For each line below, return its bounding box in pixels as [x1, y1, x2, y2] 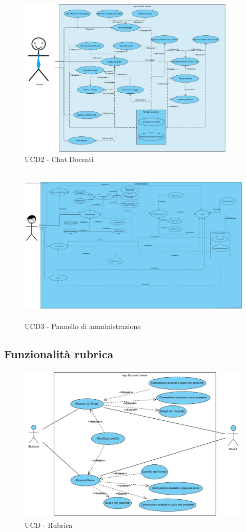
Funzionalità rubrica [4, 345, 114, 361]
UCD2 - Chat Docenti [25, 153, 94, 164]
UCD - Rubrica [25, 520, 73, 530]
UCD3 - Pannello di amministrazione [25, 320, 141, 331]
